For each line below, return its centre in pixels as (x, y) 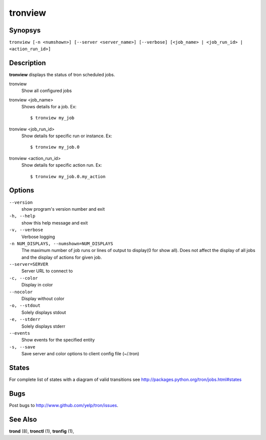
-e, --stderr (25, 319)
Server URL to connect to (47, 271)
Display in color (37, 285)
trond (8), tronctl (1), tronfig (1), (42, 431)
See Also (23, 419)
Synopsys (25, 30)
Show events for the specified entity (58, 340)
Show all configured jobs (47, 91)
